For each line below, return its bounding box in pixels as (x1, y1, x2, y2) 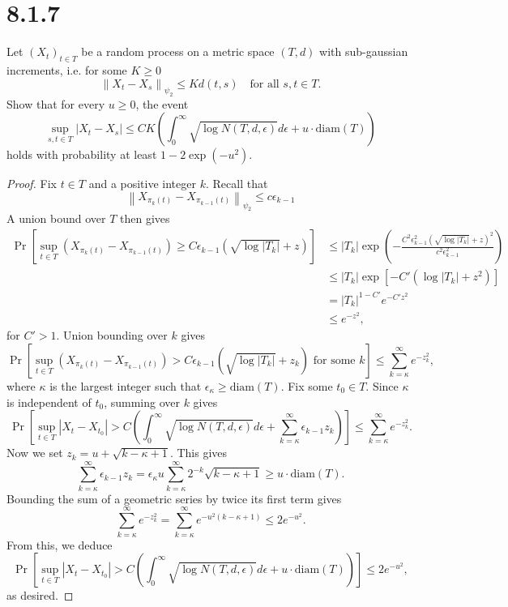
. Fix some (280, 377, 333, 394)
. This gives (169, 444, 228, 461)
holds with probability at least (6, 146, 157, 163)
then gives (120, 210, 170, 227)
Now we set (6, 444, 63, 461)
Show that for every (6, 95, 105, 112)
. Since (365, 377, 399, 394)
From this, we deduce (6, 536, 113, 553)
